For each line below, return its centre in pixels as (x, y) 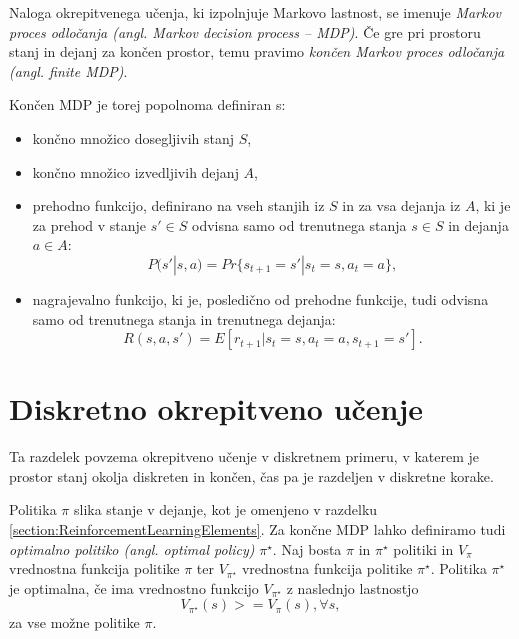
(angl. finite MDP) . (68, 70)
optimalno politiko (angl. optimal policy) (132, 548)
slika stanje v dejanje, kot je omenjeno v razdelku (225, 509)
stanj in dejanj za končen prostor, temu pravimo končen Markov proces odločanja (257, 51)
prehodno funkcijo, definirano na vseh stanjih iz (178, 205)
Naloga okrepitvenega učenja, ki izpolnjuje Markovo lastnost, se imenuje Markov (255, 12)
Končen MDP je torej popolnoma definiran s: (147, 104)
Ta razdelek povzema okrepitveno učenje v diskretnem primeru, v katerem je (244, 456)
